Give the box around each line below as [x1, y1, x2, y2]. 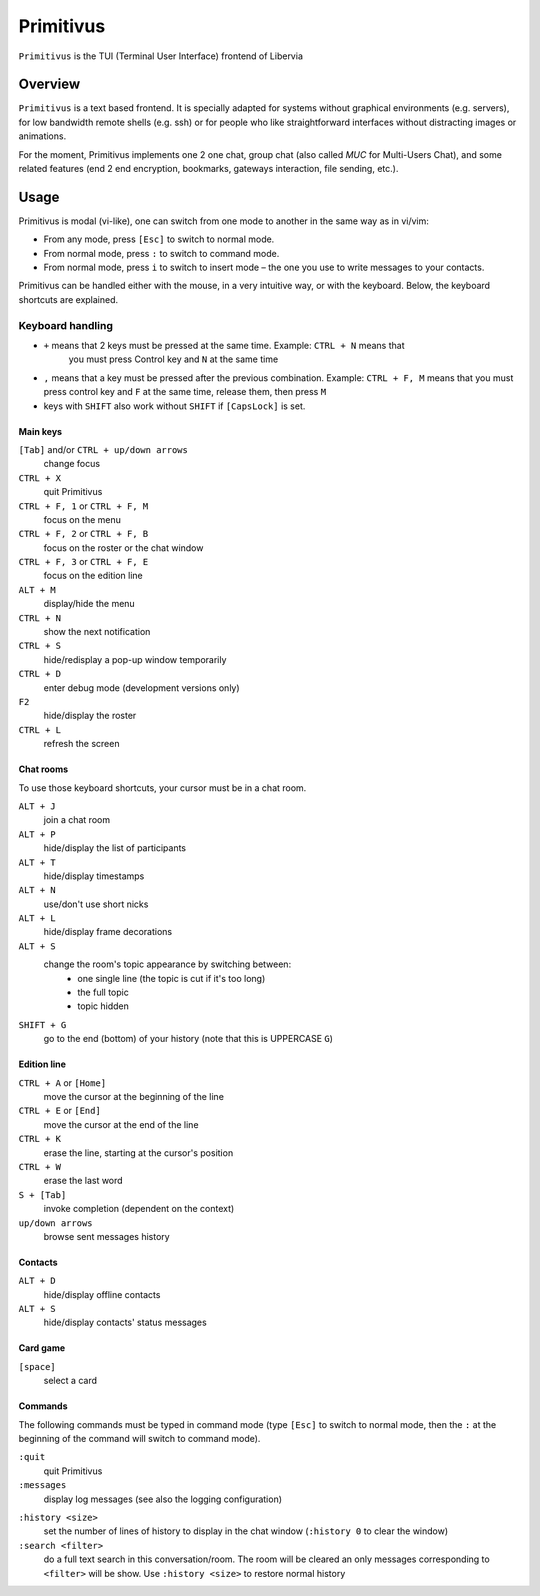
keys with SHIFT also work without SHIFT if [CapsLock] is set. [43, 400, 306, 412]
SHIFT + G [18, 1019, 67, 1030]
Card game [18, 1342, 66, 1354]
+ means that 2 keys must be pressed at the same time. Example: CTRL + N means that [43, 340, 405, 352]
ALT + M [18, 584, 57, 595]
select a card [43, 1375, 98, 1387]
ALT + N [18, 885, 57, 896]
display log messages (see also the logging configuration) [43, 1493, 283, 1505]
